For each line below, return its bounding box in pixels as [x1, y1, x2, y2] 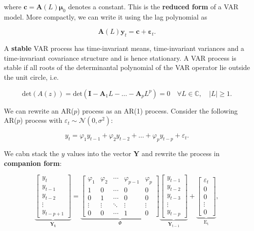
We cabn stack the [4, 148, 59, 158]
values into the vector [67, 148, 131, 158]
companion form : [4, 158, 62, 168]
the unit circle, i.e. [4, 71, 59, 82]
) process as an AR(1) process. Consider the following [77, 105, 238, 115]
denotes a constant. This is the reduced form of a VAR [68, 1, 239, 11]
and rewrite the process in [142, 148, 220, 158]
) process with [20, 115, 63, 125]
